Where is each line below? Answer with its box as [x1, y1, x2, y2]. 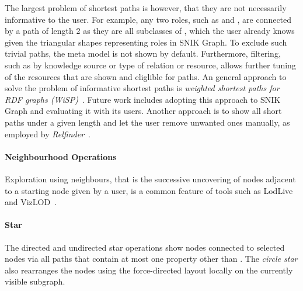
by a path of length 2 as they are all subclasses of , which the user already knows [5, 25, 295, 37]
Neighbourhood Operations [5, 150, 117, 162]
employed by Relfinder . [5, 127, 90, 140]
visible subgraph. [5, 275, 65, 287]
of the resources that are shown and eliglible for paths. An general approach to [5, 70, 287, 82]
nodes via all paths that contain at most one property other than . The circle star [5, 252, 298, 265]
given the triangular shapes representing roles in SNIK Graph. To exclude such [5, 36, 287, 48]
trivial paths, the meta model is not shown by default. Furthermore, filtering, [5, 47, 281, 60]
